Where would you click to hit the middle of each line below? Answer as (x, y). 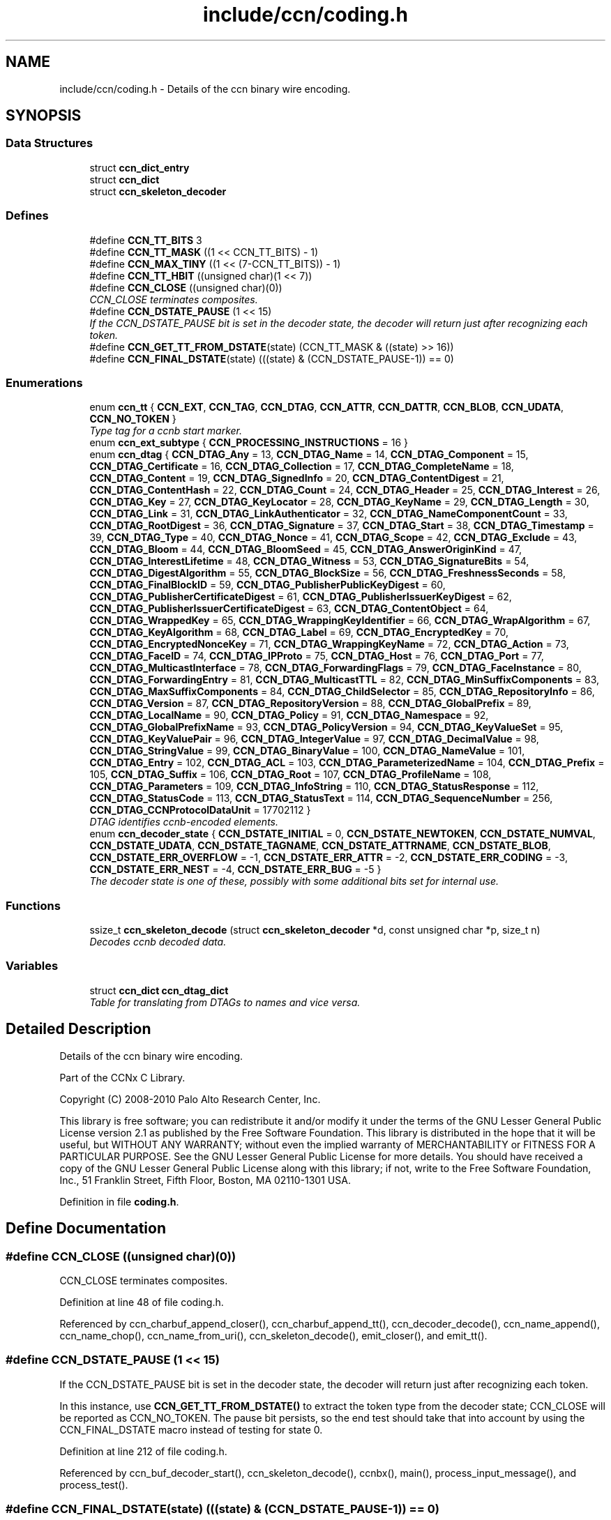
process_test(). (94, 1484)
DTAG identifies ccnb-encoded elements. (184, 822)
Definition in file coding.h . (119, 1201)
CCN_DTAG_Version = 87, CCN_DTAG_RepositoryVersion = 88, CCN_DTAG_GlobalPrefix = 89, (310, 704)
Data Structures (50, 143)
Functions (33, 905)
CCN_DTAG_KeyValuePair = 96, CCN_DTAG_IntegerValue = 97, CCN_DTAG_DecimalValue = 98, (314, 739)
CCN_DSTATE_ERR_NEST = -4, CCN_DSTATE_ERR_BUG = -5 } (235, 869)
